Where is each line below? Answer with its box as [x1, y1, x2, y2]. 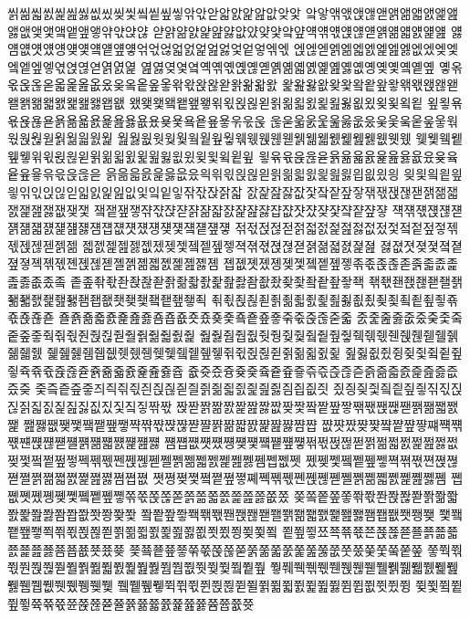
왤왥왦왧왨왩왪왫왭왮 [7, 92, 125, 111]
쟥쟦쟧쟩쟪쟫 [392, 200, 463, 219]
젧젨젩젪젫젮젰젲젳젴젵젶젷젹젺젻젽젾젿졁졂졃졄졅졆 [81, 236, 376, 255]
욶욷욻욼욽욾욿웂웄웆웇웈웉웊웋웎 [270, 110, 459, 130]
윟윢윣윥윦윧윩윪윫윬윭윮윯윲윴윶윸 [258, 146, 459, 165]
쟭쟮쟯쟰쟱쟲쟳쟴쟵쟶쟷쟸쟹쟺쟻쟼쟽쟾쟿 [7, 218, 231, 237]
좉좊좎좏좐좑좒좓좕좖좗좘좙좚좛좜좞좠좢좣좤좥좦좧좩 [70, 271, 365, 290]
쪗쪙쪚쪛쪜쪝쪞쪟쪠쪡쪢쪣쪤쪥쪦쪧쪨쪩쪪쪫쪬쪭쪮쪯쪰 [152, 468, 447, 488]
